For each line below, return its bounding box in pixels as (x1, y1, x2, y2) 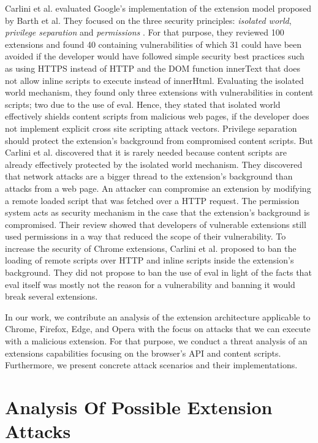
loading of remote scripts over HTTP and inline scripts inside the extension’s (5, 254, 294, 267)
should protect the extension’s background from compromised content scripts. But (5, 134, 313, 146)
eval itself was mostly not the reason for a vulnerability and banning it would (5, 278, 295, 290)
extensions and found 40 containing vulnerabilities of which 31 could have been (5, 37, 302, 50)
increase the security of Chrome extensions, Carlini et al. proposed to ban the (5, 241, 297, 254)
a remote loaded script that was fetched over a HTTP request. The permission (5, 194, 300, 206)
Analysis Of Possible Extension (5, 395, 273, 419)
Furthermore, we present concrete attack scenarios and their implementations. (5, 358, 298, 371)
